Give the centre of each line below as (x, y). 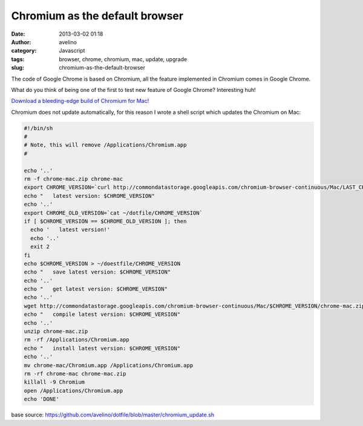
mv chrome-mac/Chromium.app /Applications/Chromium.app (109, 365)
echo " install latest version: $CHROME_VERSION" (102, 348)
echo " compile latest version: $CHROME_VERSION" (102, 314)
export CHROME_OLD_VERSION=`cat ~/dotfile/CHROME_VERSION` (113, 213)
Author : (21, 42)
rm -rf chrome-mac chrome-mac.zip (75, 373)
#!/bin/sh (38, 128)
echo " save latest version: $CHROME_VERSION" (97, 272)
